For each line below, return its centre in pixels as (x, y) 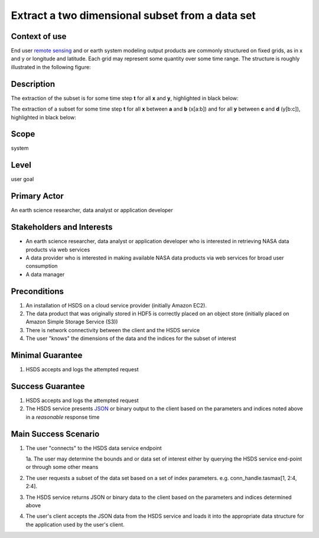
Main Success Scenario (55, 434)
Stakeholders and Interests (62, 227)
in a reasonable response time (63, 417)
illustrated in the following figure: (51, 67)
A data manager (45, 274)
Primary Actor (38, 196)
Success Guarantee (48, 386)
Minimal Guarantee (47, 355)
